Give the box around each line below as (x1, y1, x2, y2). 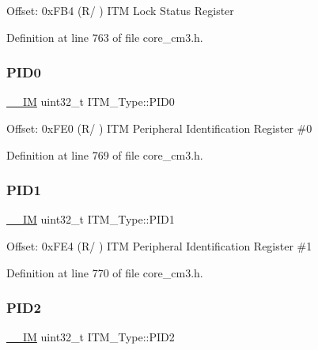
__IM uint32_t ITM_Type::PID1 (6, 211, 175, 228)
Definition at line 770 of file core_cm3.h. (6, 264, 203, 280)
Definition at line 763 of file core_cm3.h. (6, 28, 203, 45)
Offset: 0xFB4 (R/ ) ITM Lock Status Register (6, 2, 234, 18)
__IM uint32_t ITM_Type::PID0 (6, 93, 175, 110)
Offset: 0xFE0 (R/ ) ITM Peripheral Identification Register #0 (6, 120, 312, 136)
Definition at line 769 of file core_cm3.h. (6, 146, 203, 163)
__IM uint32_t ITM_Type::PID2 (6, 329, 175, 345)
